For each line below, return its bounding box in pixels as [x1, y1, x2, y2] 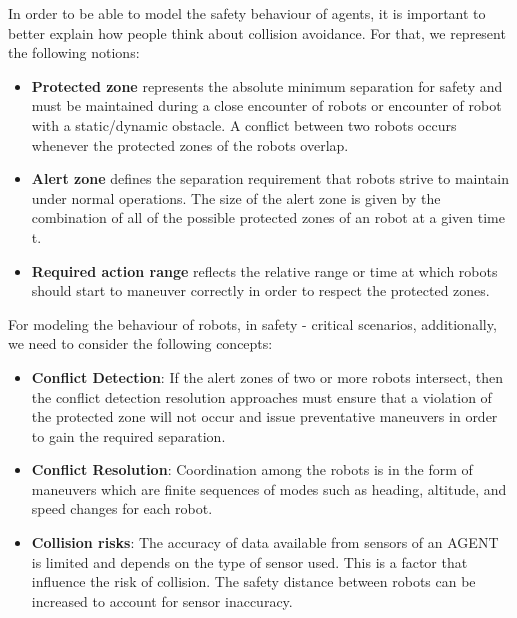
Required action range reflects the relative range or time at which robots [31, 260, 498, 281]
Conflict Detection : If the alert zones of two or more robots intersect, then [31, 366, 504, 387]
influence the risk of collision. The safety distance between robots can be [31, 571, 476, 592]
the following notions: [8, 42, 140, 63]
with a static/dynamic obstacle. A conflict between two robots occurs [31, 114, 457, 135]
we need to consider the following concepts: [8, 333, 273, 354]
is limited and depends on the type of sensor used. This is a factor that [31, 551, 468, 572]
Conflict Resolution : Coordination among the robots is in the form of [31, 459, 473, 480]
